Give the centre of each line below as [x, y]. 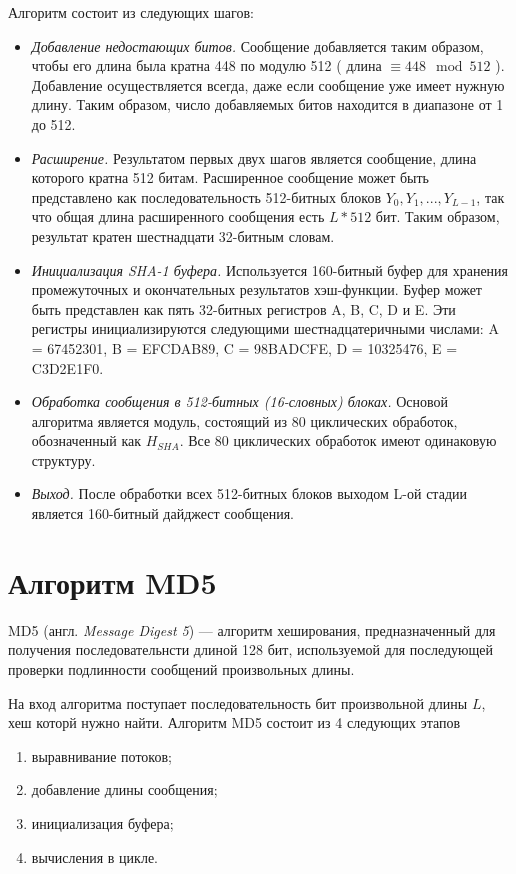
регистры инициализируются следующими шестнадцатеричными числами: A [265, 328]
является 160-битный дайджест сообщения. [162, 513]
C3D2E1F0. [67, 367]
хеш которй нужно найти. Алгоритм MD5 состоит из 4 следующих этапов [234, 722]
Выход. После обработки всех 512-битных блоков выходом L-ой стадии [249, 493]
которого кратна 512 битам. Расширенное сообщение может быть [230, 177]
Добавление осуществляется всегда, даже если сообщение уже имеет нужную [268, 84]
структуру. [63, 459]
